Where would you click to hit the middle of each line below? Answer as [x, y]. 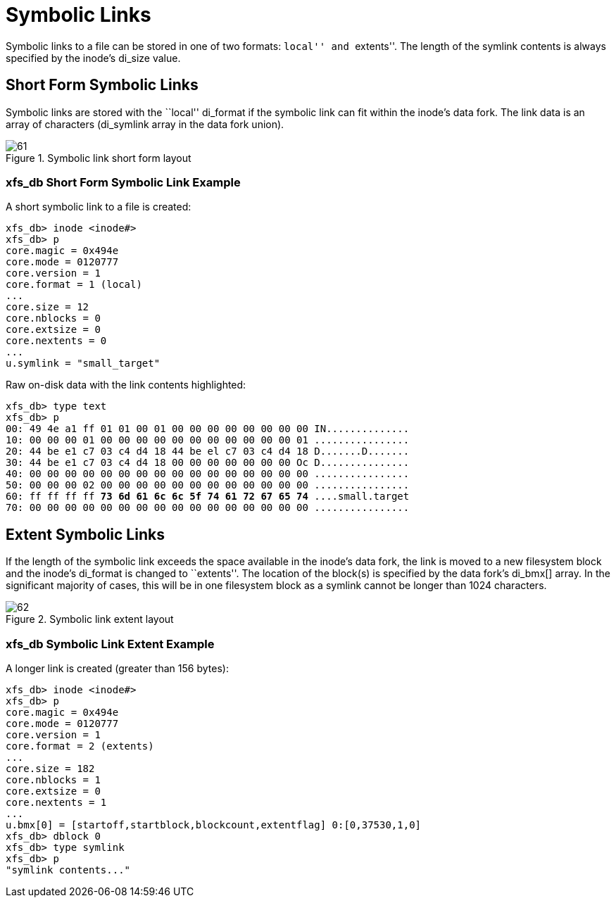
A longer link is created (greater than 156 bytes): [117, 668]
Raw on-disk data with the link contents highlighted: [126, 385]
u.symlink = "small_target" [83, 364]
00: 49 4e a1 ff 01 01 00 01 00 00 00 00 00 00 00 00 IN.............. [208, 429]
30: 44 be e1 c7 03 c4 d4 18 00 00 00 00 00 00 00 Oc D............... [208, 463]
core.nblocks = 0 [53, 318]
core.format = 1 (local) [74, 285]
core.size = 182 [50, 768]
